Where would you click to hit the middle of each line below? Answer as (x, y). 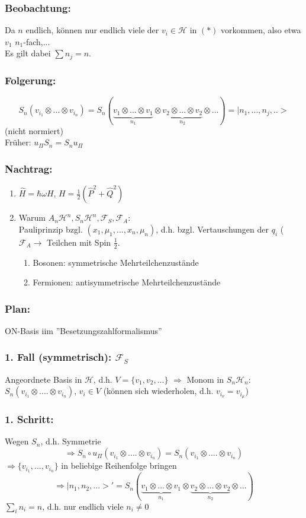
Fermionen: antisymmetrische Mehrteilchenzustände (127, 282)
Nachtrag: (29, 168)
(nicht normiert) (34, 130)
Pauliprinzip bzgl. (51, 229)
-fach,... (37, 41)
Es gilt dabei (28, 53)
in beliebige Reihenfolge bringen (119, 465)
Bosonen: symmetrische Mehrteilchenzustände (116, 262)
